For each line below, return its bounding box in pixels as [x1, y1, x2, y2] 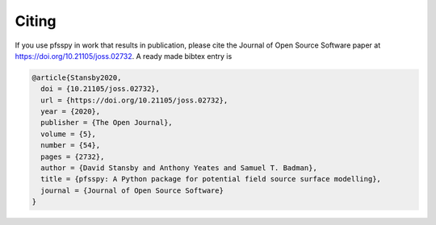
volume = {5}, [40, 129, 97, 139]
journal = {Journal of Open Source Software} [40, 185, 224, 195]
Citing [15, 12, 57, 30]
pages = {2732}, [40, 152, 105, 161]
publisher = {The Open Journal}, [40, 118, 173, 127]
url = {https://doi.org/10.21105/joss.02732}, [40, 95, 228, 105]
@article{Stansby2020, [31, 73, 122, 82]
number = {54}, [40, 141, 101, 150]
